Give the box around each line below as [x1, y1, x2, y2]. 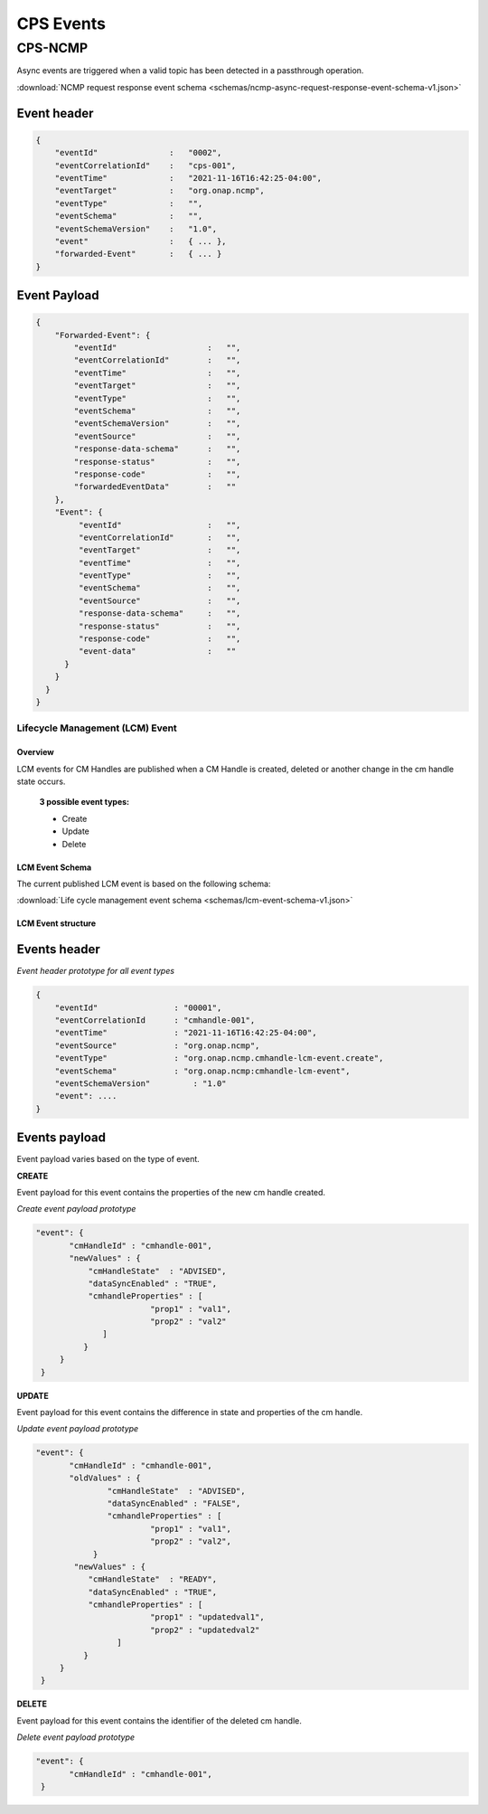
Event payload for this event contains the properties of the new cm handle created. [16, 1186, 325, 1197]
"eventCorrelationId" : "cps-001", [54, 160, 237, 171]
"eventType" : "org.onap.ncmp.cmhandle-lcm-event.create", [54, 1053, 384, 1063]
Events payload [16, 1130, 106, 1146]
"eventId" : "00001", [54, 1002, 222, 1013]
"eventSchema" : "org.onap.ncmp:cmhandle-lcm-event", [54, 1065, 351, 1076]
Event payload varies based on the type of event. [16, 1154, 201, 1165]
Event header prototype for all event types [16, 966, 175, 977]
